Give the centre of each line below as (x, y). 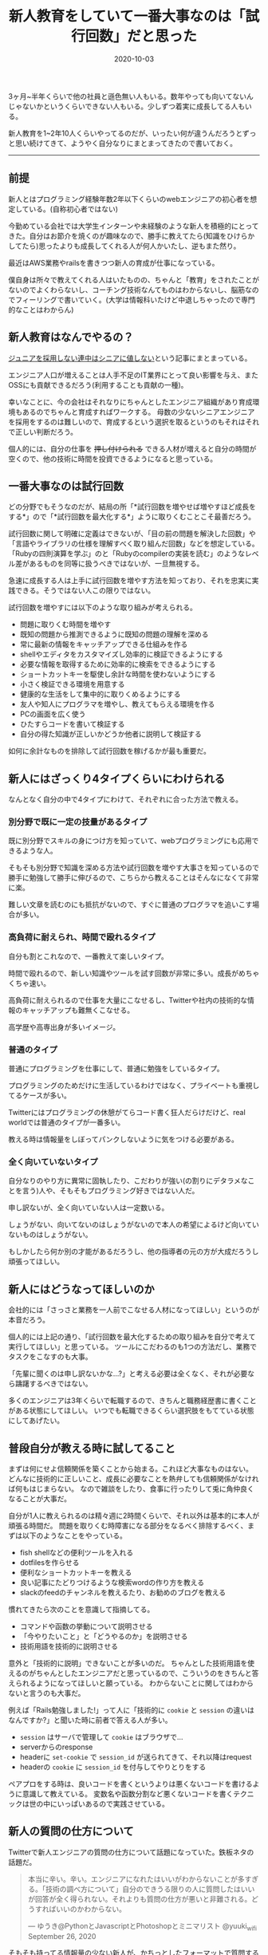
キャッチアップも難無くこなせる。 (78, 1010)
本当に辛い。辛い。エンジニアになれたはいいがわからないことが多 (136, 1878)
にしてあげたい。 (36, 1421)
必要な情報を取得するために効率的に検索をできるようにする (118, 664)
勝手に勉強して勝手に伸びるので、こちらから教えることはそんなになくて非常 (134, 877)
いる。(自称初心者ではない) (73, 209)
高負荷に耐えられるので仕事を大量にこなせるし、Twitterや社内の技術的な (128, 1000)
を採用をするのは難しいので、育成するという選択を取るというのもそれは (127, 422)
